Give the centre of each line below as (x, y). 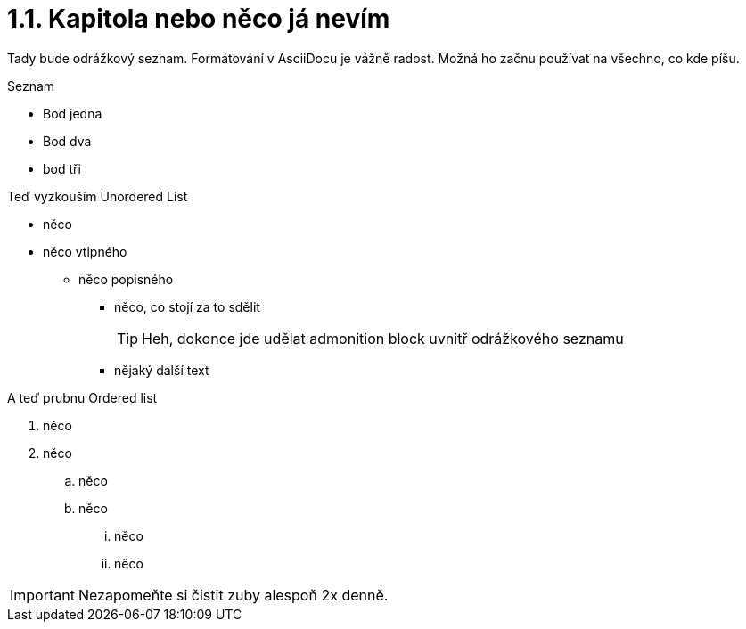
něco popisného (126, 279)
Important (42, 595)
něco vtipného (85, 251)
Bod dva (67, 141)
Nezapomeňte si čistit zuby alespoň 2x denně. (233, 595)
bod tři (62, 168)
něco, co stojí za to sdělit (187, 306)
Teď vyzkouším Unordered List (98, 196)
